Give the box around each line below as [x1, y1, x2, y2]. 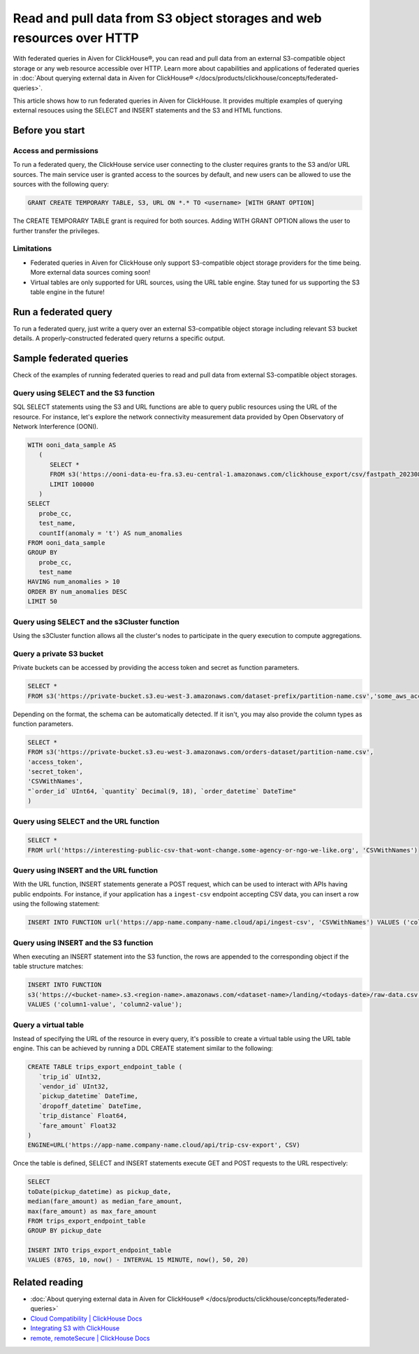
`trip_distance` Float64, [38, 1112, 128, 1120]
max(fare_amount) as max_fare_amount [27, 1207, 157, 1215]
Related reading [13, 1276, 84, 1288]
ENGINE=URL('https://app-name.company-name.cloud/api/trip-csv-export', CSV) [27, 1141, 300, 1149]
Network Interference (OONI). [13, 423, 98, 431]
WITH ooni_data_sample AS [27, 441, 117, 449]
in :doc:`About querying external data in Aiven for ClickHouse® [13, 74, 193, 82]
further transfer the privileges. [13, 226, 101, 235]
